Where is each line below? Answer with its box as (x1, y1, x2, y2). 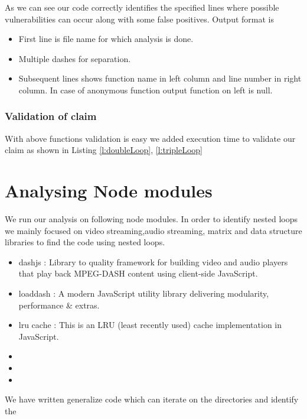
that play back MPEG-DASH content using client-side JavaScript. (18, 267, 258, 280)
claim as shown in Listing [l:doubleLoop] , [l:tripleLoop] (5, 144, 203, 156)
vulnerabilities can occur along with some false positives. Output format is (5, 12, 274, 25)
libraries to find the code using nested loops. (5, 236, 165, 248)
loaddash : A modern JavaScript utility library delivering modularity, (18, 287, 269, 300)
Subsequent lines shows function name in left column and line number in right (18, 72, 302, 85)
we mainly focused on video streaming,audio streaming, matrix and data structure (5, 224, 302, 236)
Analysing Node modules (5, 178, 213, 203)
